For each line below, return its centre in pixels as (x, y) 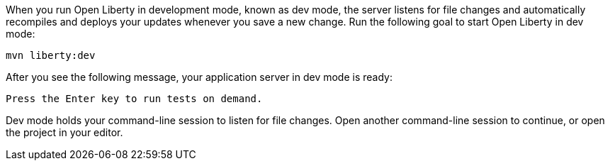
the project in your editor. (64, 132)
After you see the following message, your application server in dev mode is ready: (199, 77)
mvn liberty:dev (51, 55)
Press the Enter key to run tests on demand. (134, 99)
